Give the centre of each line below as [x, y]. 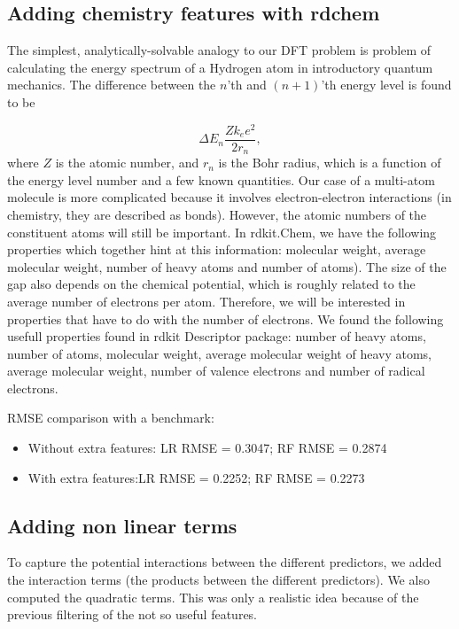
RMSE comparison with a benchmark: [111, 418]
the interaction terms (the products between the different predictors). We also [218, 580]
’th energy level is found [386, 85]
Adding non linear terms [122, 525]
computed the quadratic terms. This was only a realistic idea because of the [213, 597]
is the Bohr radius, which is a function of [330, 163]
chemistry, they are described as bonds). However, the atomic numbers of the [217, 214]
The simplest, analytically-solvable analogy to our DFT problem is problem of [219, 50]
